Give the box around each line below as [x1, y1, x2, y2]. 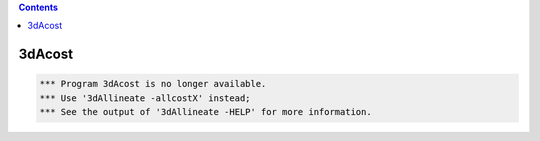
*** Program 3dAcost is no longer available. [39, 78, 267, 90]
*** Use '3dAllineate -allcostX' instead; [39, 92, 251, 104]
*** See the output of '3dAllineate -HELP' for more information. [39, 106, 372, 118]
